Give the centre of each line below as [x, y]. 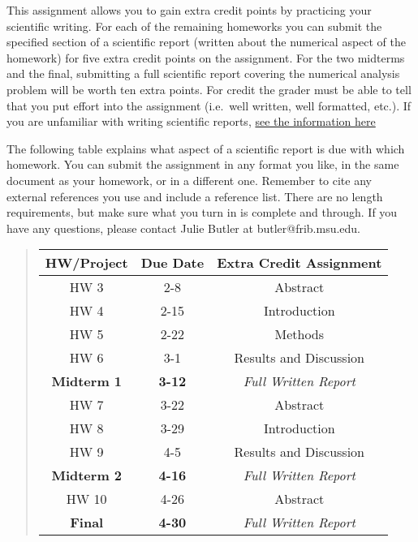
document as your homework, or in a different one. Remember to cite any [189, 180]
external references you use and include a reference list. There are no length [195, 196]
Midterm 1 [87, 381]
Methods [299, 334]
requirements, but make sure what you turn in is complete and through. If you [202, 212]
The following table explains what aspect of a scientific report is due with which [206, 148]
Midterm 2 [87, 475]
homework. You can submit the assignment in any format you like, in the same [203, 164]
